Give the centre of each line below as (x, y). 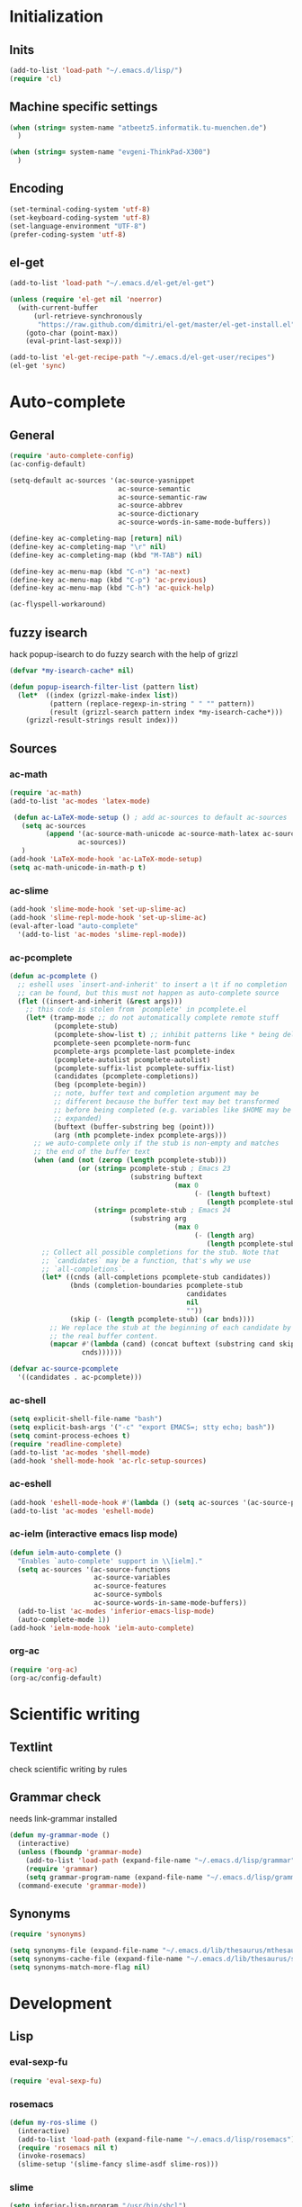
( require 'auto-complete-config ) (72, 456)
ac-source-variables (132, 1578)
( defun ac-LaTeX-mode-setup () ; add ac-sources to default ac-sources (150, 817)
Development (61, 2004)
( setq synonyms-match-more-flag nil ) (80, 1967)
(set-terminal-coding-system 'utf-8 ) (80, 209)
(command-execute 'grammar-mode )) (82, 1886)
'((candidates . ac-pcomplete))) (80, 1378)
